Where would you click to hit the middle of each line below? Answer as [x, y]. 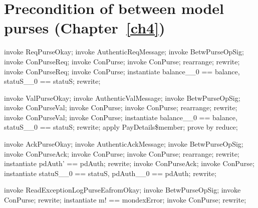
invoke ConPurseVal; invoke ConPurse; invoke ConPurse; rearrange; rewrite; [121, 107]
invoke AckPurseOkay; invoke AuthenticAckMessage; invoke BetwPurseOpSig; [124, 144]
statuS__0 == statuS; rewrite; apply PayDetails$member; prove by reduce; [121, 127]
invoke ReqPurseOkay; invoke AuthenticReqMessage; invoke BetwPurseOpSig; [124, 52]
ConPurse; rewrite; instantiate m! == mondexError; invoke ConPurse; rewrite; [125, 200]
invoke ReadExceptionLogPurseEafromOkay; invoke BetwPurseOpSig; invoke [122, 190]
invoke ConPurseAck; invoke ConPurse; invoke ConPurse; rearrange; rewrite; [122, 153]
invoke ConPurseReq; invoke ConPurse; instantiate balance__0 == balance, [122, 71]
